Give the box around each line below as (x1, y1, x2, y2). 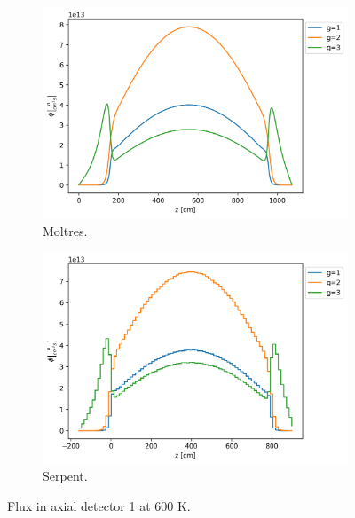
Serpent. (43, 467, 88, 485)
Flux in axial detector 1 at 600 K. (7, 496, 191, 514)
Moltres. (43, 221, 88, 239)
